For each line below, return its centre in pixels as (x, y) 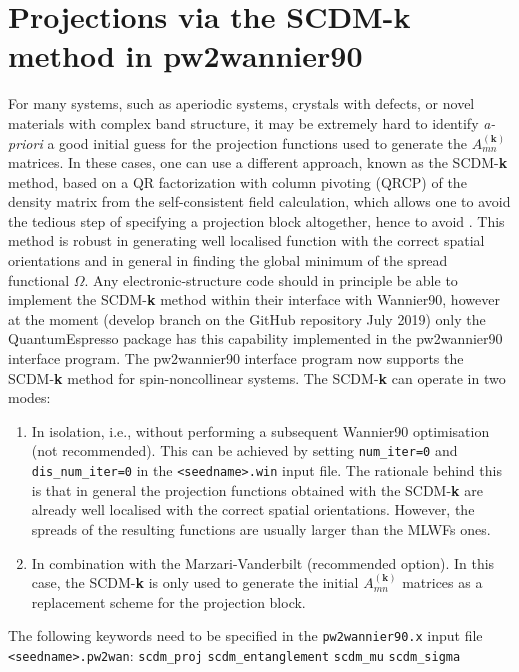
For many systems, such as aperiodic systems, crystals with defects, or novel (241, 103)
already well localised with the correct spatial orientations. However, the (253, 509)
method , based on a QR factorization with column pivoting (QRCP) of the (237, 181)
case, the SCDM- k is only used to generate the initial (195, 582)
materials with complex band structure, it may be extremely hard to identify (243, 122)
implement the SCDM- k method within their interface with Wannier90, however (254, 299)
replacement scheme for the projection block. (168, 601)
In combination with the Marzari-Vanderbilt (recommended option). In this (263, 562)
